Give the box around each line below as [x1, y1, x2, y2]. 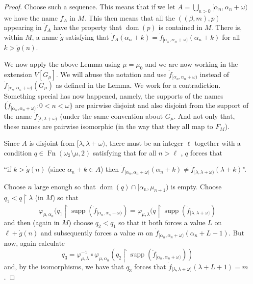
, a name [32, 31, 58, 42]
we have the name [4, 12, 58, 23]
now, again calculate [4, 238, 65, 248]
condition [4, 147, 32, 157]
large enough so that [34, 181, 96, 191]
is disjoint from [29, 137, 75, 148]
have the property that [53, 22, 122, 32]
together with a [194, 137, 241, 148]
